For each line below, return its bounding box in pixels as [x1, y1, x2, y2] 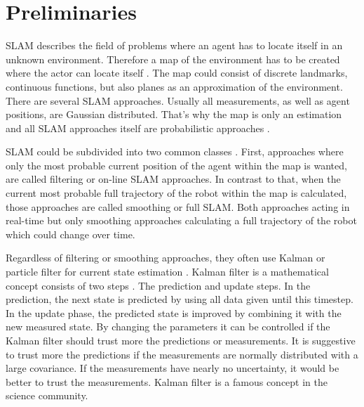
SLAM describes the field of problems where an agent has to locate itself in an [6, 38, 343, 53]
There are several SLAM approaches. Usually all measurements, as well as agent [6, 93, 350, 108]
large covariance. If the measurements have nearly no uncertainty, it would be [6, 361, 339, 375]
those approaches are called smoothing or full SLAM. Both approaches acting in [6, 199, 350, 214]
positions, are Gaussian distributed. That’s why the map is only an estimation [6, 107, 342, 122]
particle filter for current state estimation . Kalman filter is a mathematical [6, 264, 329, 279]
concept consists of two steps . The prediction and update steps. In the [6, 278, 311, 292]
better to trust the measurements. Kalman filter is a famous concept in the [6, 374, 328, 389]
